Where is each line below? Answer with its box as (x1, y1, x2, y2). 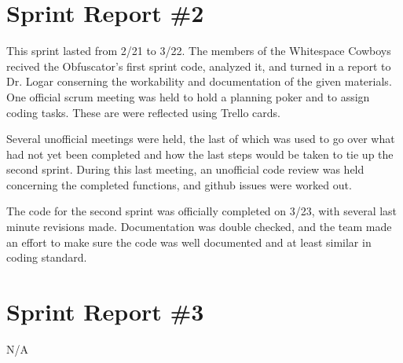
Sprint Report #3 (6, 295, 204, 328)
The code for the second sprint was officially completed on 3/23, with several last (6, 203, 398, 219)
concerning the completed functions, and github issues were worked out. (6, 176, 352, 192)
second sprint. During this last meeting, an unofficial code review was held (6, 161, 365, 178)
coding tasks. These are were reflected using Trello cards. (6, 104, 280, 120)
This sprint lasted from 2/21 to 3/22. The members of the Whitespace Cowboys (6, 42, 391, 59)
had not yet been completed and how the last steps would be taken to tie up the (6, 145, 394, 162)
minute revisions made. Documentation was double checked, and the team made (6, 218, 392, 235)
